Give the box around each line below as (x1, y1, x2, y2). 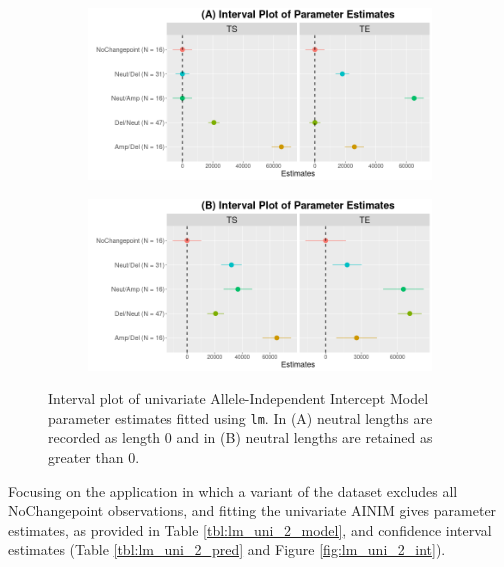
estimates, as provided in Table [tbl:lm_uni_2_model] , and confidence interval (8, 519, 492, 540)
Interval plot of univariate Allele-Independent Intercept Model (48, 388, 429, 409)
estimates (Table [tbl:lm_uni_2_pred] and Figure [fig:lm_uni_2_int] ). (8, 539, 446, 560)
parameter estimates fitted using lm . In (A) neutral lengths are (48, 407, 433, 428)
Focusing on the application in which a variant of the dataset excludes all (8, 480, 458, 501)
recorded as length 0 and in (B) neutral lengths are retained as (48, 427, 433, 448)
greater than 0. (48, 447, 140, 468)
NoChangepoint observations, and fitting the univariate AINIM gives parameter (8, 500, 497, 521)
